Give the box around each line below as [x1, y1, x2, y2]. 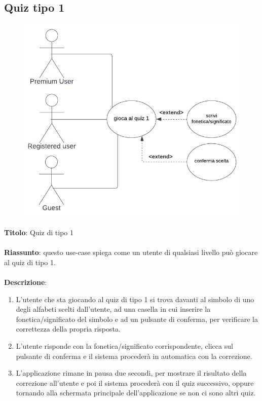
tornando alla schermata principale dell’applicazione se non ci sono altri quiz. [16, 387, 256, 398]
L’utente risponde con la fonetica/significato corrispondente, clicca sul [16, 341, 233, 351]
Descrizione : [4, 277, 47, 287]
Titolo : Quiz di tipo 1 [4, 227, 74, 238]
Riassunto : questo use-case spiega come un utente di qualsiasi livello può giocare [4, 247, 258, 258]
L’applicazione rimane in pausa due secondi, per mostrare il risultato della [16, 368, 247, 378]
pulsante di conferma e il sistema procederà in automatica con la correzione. [16, 350, 252, 361]
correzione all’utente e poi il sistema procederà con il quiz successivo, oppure [16, 377, 254, 388]
